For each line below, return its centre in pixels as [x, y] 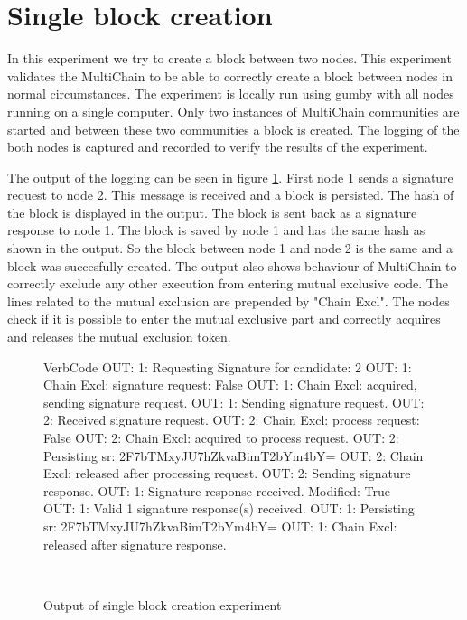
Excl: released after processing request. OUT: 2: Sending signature [227, 473]
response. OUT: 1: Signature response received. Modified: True [217, 490]
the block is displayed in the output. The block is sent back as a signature [212, 212]
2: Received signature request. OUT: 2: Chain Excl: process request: [232, 420]
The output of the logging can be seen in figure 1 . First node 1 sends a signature [230, 177]
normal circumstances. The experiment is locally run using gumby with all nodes [231, 94]
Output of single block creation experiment [163, 604]
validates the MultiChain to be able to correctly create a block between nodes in [230, 75]
